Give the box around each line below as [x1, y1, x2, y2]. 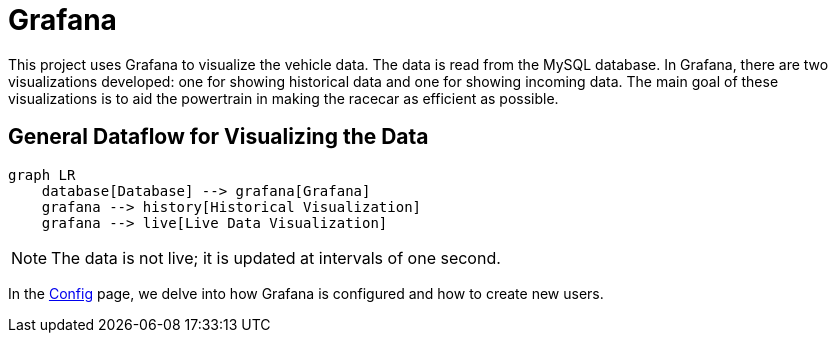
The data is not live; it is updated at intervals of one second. [51, 247, 501, 268]
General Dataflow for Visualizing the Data [8, 124, 429, 150]
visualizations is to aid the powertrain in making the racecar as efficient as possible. [8, 89, 559, 107]
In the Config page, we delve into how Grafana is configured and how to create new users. [8, 284, 604, 302]
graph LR [8, 166, 76, 183]
